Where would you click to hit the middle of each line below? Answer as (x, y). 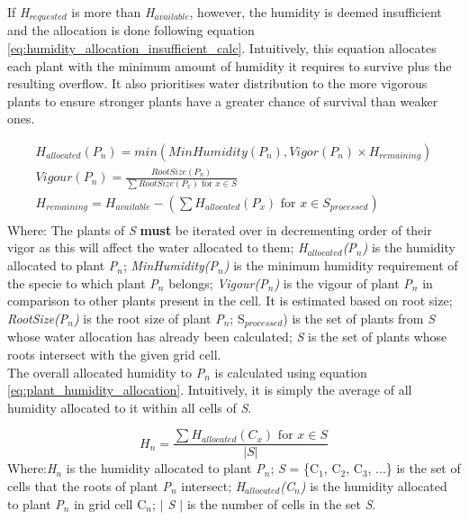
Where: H (32, 468)
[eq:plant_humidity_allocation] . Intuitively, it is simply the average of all (210, 390)
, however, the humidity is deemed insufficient (316, 12)
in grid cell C (110, 503)
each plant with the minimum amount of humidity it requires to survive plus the (230, 65)
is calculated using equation (291, 372)
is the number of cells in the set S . (281, 503)
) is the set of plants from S (359, 318)
